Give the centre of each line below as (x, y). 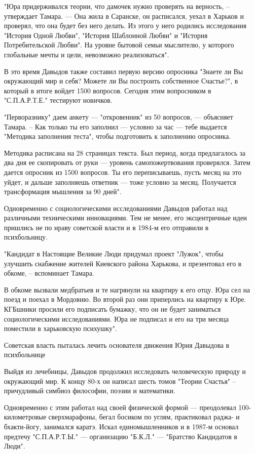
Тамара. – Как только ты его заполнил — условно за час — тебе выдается (115, 126)
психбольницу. (26, 237)
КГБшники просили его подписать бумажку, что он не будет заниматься (112, 309)
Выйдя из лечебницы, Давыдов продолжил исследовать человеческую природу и (125, 371)
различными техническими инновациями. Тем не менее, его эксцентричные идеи (126, 218)
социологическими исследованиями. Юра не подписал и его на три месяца (116, 318)
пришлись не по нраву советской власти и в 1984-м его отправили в (106, 227)
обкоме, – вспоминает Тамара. (49, 273)
